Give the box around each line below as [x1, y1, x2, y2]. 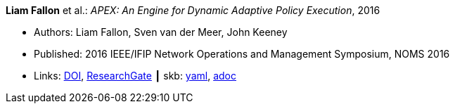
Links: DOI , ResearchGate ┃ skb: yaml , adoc [34, 70, 236, 82]
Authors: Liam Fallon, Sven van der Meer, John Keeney [34, 26, 288, 38]
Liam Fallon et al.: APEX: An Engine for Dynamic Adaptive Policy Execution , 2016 [6, 4, 380, 16]
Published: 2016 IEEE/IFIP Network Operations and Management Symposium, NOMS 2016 [34, 48, 450, 60]
